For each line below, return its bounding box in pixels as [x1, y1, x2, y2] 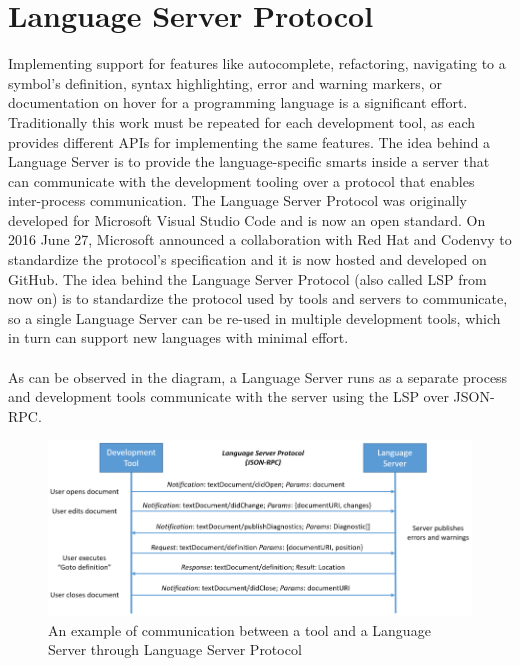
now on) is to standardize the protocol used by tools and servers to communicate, [8, 288, 508, 309]
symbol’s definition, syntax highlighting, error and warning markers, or [8, 72, 442, 93]
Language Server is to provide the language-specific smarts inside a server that [8, 151, 490, 172]
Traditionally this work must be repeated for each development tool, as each [8, 111, 476, 132]
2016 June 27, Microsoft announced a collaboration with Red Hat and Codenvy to [8, 229, 512, 250]
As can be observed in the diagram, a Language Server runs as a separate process [8, 366, 508, 387]
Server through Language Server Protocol [48, 639, 302, 660]
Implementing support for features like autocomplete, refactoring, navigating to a [8, 53, 506, 74]
